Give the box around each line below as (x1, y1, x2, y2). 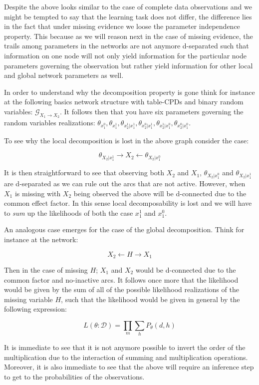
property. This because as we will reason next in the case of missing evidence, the (4, 30, 253, 41)
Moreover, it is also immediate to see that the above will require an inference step (4, 362, 254, 372)
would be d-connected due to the (135, 265, 236, 275)
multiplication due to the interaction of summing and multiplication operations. (4, 352, 248, 362)
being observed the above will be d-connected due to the (73, 188, 247, 198)
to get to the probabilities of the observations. (4, 372, 145, 382)
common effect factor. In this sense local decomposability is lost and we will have (4, 198, 252, 208)
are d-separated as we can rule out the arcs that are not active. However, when (4, 178, 246, 188)
